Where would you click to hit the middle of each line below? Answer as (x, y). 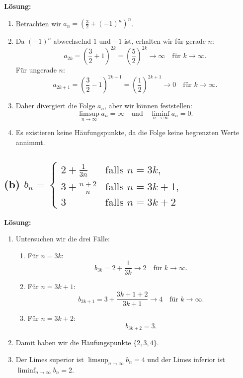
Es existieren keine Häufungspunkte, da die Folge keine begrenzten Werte (127, 132)
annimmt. (30, 142)
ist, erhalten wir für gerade (165, 41)
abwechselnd (72, 41)
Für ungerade (36, 70)
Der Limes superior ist (50, 359)
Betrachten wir (38, 23)
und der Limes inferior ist (186, 359)
